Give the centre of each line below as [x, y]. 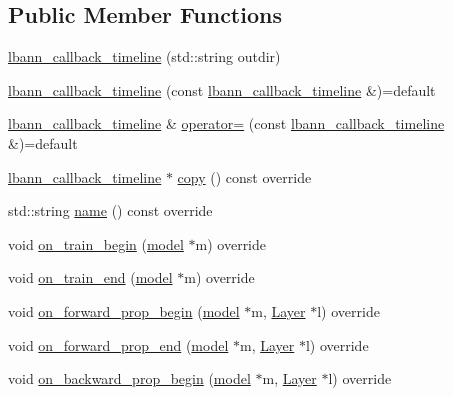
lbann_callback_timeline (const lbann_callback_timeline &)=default [222, 89]
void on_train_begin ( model [96, 243]
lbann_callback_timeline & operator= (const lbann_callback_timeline [226, 123]
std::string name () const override [110, 210]
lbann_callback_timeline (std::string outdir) [144, 56]
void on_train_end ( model [90, 277]
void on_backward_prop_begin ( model [129, 378]
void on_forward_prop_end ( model [118, 344]
